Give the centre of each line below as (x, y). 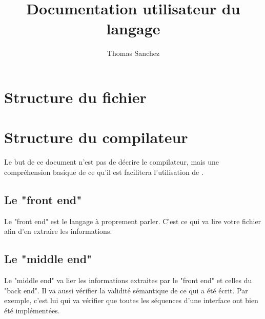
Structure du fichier (75, 97)
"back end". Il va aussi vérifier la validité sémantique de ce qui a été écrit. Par (126, 290)
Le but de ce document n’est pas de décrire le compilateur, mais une (111, 162)
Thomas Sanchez (133, 53)
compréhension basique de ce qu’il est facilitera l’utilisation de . (104, 172)
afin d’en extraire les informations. (58, 231)
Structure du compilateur (96, 137)
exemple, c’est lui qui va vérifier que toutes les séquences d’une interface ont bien (131, 300)
